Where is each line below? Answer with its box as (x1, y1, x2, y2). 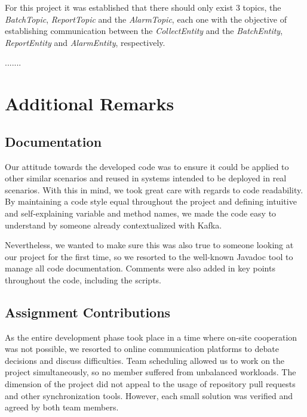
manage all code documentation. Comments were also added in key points (5, 262, 275, 274)
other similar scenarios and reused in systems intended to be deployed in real (5, 172, 287, 184)
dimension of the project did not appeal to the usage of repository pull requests (5, 378, 296, 390)
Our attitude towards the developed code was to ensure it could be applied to (5, 160, 289, 172)
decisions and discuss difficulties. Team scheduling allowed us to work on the (5, 354, 285, 366)
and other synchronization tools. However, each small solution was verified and (5, 389, 293, 401)
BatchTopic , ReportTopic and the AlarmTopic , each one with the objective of (5, 13, 287, 25)
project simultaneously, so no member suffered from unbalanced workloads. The (5, 366, 296, 378)
